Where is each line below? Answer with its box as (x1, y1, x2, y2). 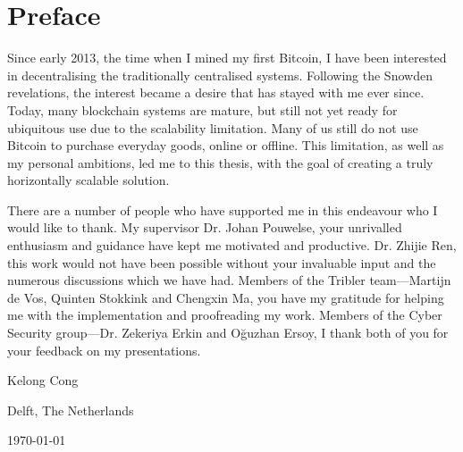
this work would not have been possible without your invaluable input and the (7, 253, 436, 272)
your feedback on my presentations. (7, 340, 201, 359)
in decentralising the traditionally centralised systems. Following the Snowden (7, 65, 433, 84)
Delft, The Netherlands (7, 400, 134, 419)
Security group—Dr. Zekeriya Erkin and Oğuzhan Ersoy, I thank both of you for (7, 323, 449, 342)
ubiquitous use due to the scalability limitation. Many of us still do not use (7, 118, 418, 137)
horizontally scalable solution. (7, 171, 170, 189)
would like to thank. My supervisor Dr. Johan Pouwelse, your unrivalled (7, 218, 402, 237)
